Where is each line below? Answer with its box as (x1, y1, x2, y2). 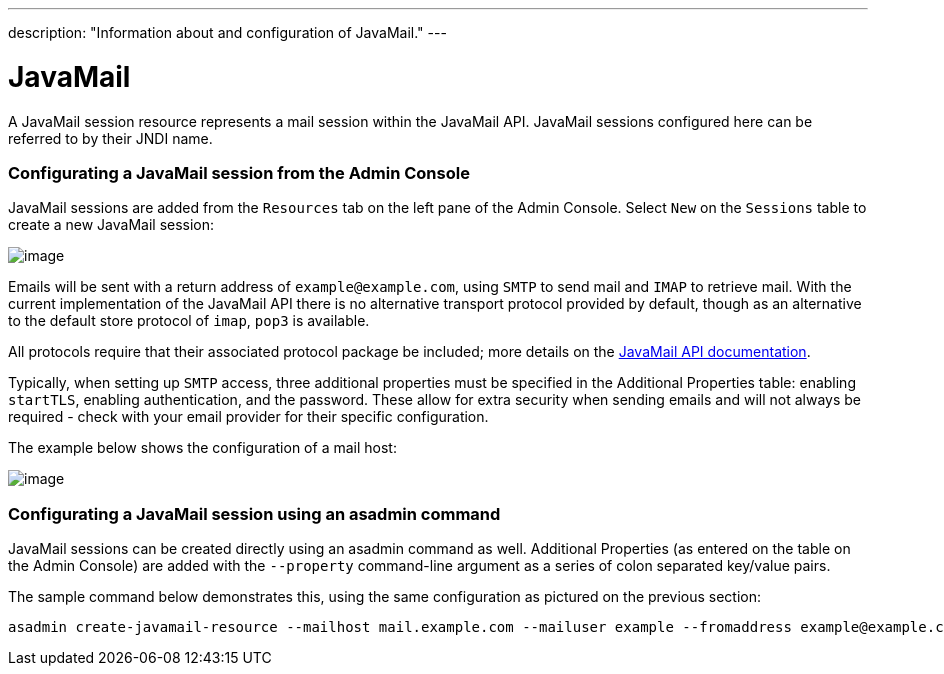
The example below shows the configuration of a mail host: (8, 439, 397, 457)
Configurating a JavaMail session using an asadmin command (8, 503, 501, 524)
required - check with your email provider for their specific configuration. (8, 408, 489, 426)
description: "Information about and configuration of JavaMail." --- (8, 24, 447, 41)
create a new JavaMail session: (8, 216, 215, 234)
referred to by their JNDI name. (8, 129, 213, 147)
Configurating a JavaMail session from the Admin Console (8, 162, 470, 183)
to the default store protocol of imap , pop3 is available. (8, 312, 370, 330)
